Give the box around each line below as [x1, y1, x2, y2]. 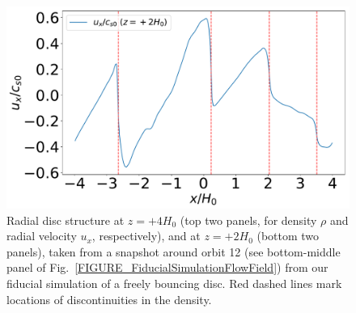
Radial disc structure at [6, 211, 125, 228]
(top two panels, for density [180, 211, 317, 228]
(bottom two [256, 227, 320, 244]
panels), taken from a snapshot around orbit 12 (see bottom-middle [6, 243, 341, 260]
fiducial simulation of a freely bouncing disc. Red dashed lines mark [6, 275, 342, 292]
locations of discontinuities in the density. [6, 290, 212, 307]
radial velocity [6, 227, 77, 244]
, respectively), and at [91, 227, 201, 244]
